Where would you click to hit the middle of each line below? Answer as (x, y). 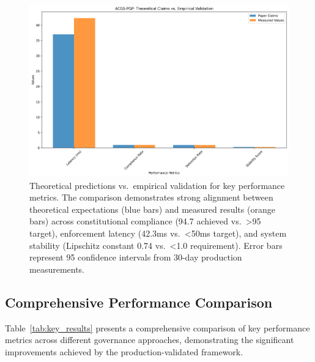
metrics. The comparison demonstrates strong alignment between (151, 197)
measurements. (57, 269)
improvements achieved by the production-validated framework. (124, 351)
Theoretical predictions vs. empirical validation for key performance (157, 185)
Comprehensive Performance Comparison (139, 302)
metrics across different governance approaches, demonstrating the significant (150, 340)
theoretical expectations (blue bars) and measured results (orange (152, 209)
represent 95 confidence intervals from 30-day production (136, 257)
